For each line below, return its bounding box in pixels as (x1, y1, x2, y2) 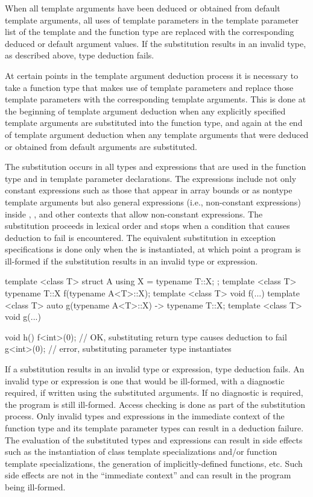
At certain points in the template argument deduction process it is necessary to (5, 69, 299, 81)
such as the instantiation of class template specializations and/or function (5, 445, 277, 458)
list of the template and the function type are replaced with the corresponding (5, 25, 294, 38)
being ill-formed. (5, 480, 66, 493)
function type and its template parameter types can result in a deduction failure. (5, 422, 304, 434)
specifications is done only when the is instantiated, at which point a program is (5, 243, 301, 255)
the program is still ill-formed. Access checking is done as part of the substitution (5, 398, 306, 410)
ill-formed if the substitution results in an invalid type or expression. (5, 254, 258, 267)
